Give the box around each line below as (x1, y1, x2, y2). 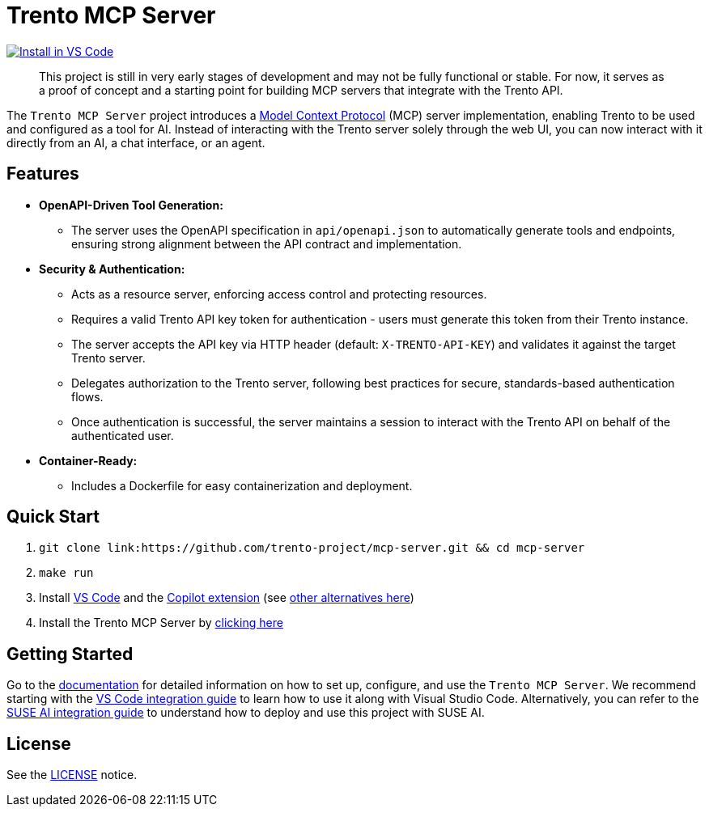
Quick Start (6, 506, 100, 527)
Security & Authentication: (39, 261, 185, 276)
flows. (71, 389, 104, 404)
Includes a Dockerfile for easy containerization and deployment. (71, 478, 413, 493)
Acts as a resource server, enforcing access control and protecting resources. (71, 286, 487, 301)
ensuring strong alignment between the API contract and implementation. (71, 236, 462, 251)
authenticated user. (71, 428, 174, 442)
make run (39, 566, 94, 580)
